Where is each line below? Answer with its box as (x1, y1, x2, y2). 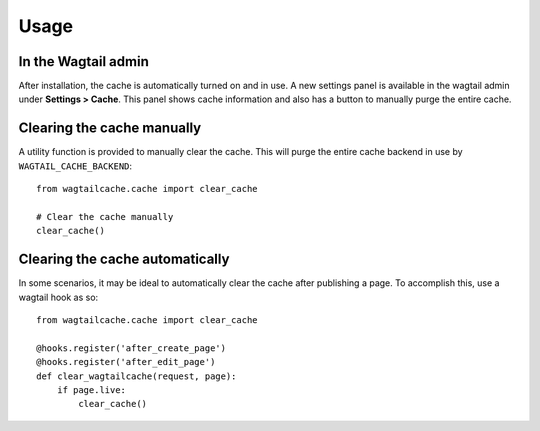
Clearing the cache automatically (18, 251, 230, 268)
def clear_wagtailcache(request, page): (36, 370, 237, 382)
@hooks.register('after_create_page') (36, 342, 227, 354)
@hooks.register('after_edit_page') (36, 356, 216, 368)
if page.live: (56, 384, 127, 395)
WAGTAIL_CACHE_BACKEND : (18, 160, 133, 172)
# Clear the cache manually (36, 211, 174, 222)
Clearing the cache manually (18, 120, 202, 137)
